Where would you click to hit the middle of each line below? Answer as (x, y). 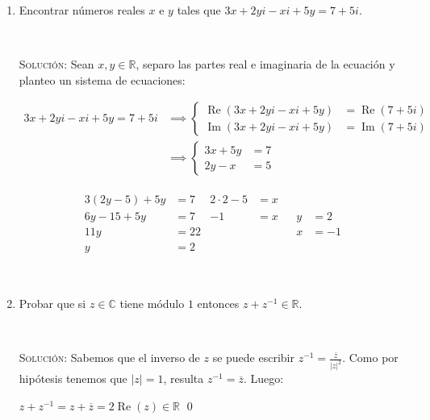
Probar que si (52, 304)
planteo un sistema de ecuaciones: (102, 79)
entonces (218, 304)
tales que (199, 10)
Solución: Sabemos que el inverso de (109, 358)
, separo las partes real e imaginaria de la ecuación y (265, 64)
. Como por (370, 358)
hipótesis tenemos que (73, 378)
